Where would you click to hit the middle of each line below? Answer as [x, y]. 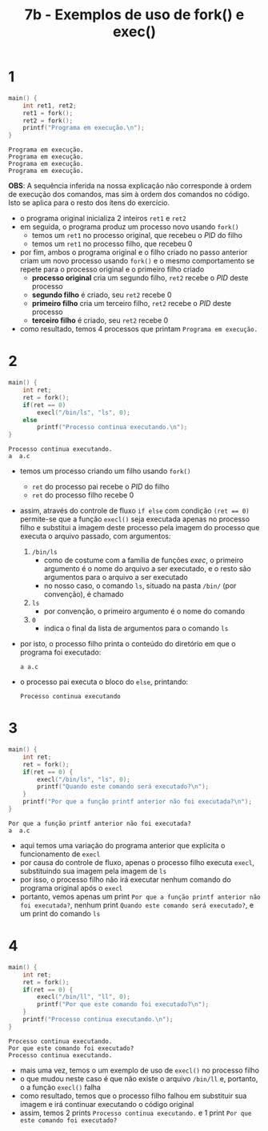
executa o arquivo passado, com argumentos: [95, 536]
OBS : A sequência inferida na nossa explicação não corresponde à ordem [130, 186]
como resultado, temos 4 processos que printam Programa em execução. [139, 329]
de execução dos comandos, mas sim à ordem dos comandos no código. [129, 195]
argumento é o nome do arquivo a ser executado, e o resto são [148, 569]
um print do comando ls [60, 913]
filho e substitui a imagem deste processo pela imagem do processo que [140, 528]
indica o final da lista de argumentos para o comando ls [136, 628]
